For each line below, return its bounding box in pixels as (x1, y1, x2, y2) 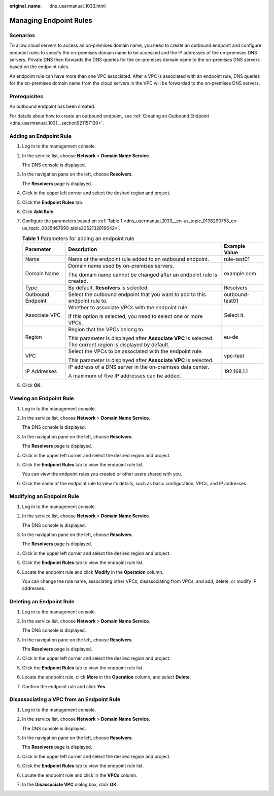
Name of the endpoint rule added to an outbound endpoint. (68, 256, 210, 263)
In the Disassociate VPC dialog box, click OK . (22, 781, 118, 787)
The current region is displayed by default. (68, 341, 170, 348)
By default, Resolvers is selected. (68, 284, 149, 291)
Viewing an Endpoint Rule (9, 395, 74, 402)
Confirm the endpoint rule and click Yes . (22, 683, 107, 689)
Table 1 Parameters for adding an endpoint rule (22, 235, 134, 242)
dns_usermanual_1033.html (49, 3, 106, 9)
